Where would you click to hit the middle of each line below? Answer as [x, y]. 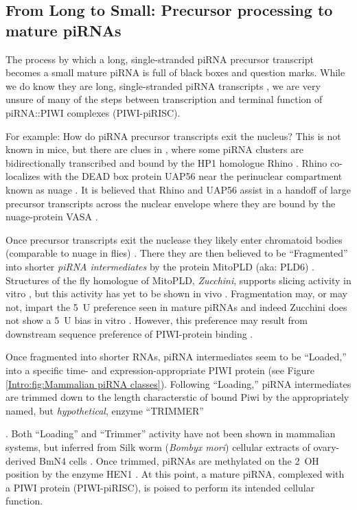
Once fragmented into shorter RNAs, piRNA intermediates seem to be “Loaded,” [176, 357]
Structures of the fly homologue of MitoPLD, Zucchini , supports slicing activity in [178, 280]
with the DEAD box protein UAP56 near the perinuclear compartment [193, 176]
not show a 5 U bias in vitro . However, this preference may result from [157, 320]
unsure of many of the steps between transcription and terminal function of [164, 99]
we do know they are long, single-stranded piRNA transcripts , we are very [163, 85]
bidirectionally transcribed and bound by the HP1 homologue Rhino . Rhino [166, 162]
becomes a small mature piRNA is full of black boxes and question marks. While [175, 72]
